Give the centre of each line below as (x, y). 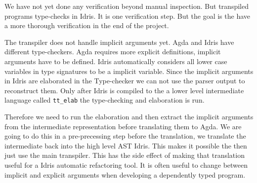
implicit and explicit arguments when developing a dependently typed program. (125, 174)
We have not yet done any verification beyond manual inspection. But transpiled (127, 6)
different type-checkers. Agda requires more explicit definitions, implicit (113, 52)
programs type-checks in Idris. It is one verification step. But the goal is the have (127, 16)
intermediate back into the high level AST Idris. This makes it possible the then (126, 145)
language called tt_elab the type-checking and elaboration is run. (105, 100)
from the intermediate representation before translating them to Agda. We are (123, 126)
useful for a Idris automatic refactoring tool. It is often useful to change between (126, 165)
